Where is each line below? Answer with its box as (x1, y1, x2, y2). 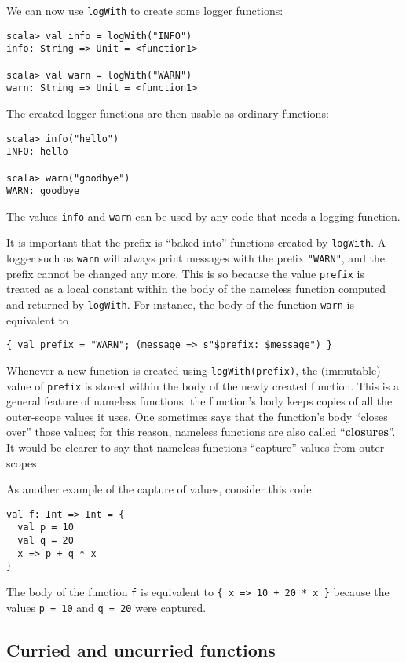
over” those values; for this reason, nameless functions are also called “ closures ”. (6, 423, 396, 440)
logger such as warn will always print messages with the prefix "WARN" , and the (6, 250, 386, 266)
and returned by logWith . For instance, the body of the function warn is (6, 296, 354, 313)
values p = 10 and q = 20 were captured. (6, 599, 207, 615)
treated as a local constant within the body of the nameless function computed (6, 280, 386, 297)
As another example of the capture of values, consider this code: (6, 481, 315, 497)
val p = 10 (17, 522, 74, 533)
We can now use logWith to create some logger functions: (6, 2, 283, 18)
